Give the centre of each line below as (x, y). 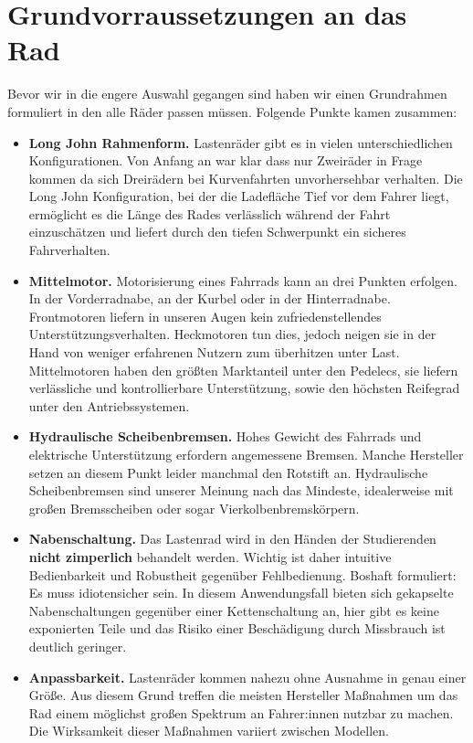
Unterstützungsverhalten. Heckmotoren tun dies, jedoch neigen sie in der (232, 334)
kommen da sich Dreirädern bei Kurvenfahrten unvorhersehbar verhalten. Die (246, 178)
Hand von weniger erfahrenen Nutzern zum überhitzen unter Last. (214, 352)
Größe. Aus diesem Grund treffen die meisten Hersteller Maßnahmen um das (243, 695)
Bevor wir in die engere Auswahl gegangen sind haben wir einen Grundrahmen (227, 94)
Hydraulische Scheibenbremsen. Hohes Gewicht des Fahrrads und (225, 436)
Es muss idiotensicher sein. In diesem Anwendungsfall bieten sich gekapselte (241, 593)
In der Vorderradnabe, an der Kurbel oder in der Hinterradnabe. (210, 298)
